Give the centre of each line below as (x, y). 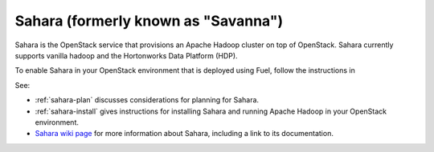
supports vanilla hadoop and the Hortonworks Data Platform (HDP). (126, 55)
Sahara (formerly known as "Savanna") (149, 21)
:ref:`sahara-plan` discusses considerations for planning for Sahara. (147, 100)
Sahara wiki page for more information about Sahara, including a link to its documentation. (184, 134)
